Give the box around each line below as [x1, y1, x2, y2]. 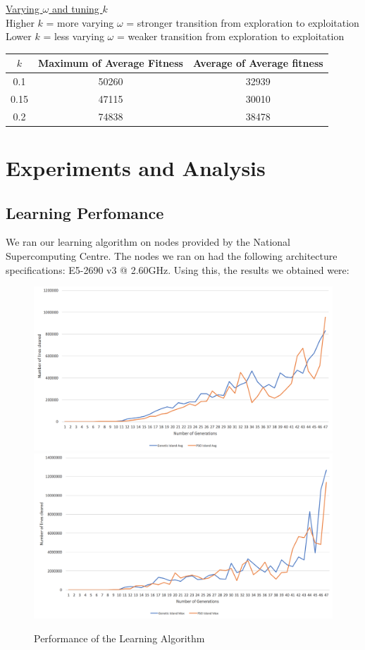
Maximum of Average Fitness [37, 56, 183, 70]
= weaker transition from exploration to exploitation [116, 29, 345, 44]
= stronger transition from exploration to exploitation [126, 15, 359, 30]
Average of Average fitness [192, 56, 323, 70]
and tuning [51, 1, 99, 15]
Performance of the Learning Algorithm [34, 630, 205, 645]
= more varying [46, 15, 114, 30]
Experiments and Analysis [6, 154, 266, 182]
